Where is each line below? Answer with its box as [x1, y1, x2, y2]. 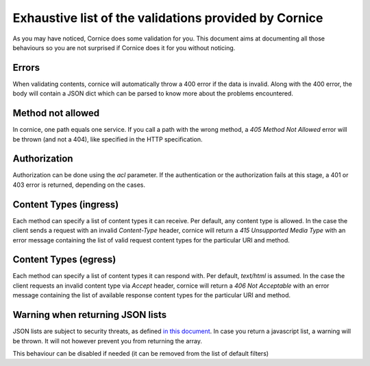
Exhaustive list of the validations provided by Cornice [12, 10, 323, 25]
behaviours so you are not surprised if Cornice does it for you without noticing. [12, 43, 236, 52]
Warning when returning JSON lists [12, 309, 167, 321]
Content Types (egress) [12, 254, 116, 266]
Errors [12, 62, 40, 73]
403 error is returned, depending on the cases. [12, 181, 146, 189]
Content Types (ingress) [12, 198, 119, 210]
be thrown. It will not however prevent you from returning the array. [12, 336, 202, 345]
